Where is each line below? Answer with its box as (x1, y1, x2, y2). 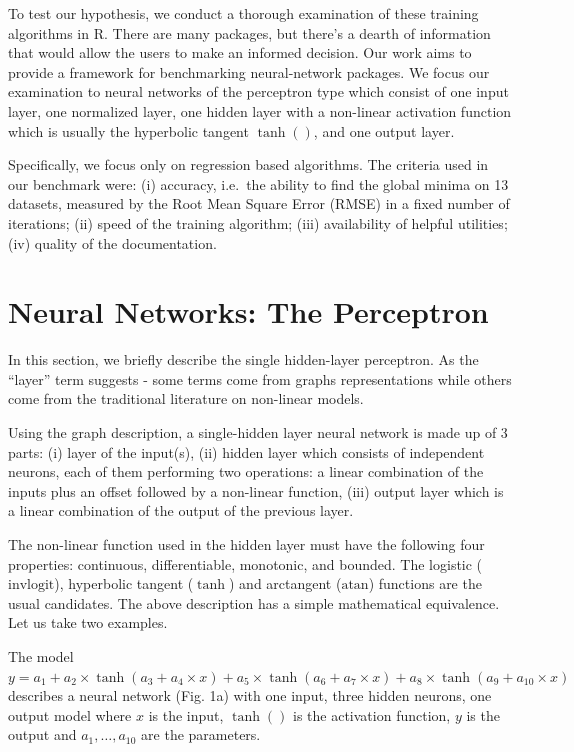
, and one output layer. (313, 120, 455, 141)
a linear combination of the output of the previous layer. (8, 500, 354, 521)
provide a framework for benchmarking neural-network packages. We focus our (8, 61, 490, 82)
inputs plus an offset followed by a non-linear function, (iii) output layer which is (8, 480, 504, 501)
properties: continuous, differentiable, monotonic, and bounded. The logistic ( (8, 553, 483, 574)
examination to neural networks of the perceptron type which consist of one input (8, 81, 509, 102)
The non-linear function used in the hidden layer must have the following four (8, 534, 485, 554)
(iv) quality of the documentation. (8, 232, 217, 253)
